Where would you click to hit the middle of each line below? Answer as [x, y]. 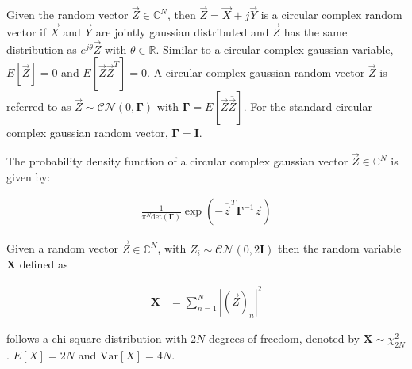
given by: [29, 176]
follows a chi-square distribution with [97, 339]
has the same [316, 32]
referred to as [39, 107]
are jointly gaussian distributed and [182, 32]
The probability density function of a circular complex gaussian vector [177, 161]
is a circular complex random [331, 15]
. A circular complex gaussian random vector [256, 72]
